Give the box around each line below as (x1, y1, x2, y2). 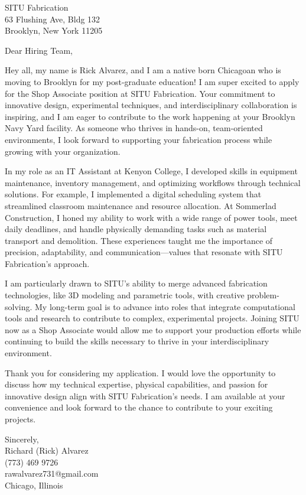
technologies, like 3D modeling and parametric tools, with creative (5, 289, 245, 301)
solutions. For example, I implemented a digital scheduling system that (5, 188, 262, 200)
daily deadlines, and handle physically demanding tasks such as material (5, 223, 267, 235)
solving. (5, 300, 32, 312)
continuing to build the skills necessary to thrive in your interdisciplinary (5, 335, 269, 347)
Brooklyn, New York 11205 (5, 24, 103, 37)
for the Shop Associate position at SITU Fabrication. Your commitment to (5, 87, 275, 99)
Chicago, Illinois (5, 478, 63, 491)
